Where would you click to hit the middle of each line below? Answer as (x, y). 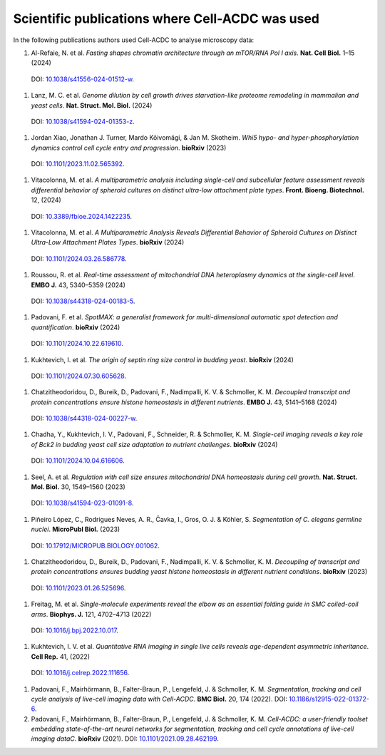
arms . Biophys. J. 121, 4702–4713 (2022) (91, 614)
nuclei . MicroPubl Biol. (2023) (76, 529)
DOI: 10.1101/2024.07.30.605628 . (79, 376)
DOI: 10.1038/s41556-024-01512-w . (83, 79)
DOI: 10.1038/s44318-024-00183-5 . (83, 301)
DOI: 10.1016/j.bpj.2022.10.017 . (75, 630)
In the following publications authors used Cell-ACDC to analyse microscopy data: (134, 40)
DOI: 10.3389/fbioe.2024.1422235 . (81, 216)
